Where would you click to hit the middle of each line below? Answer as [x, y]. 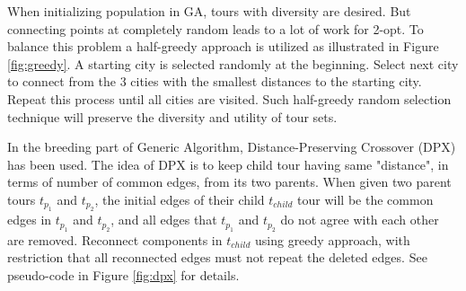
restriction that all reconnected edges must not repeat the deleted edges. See [217, 257]
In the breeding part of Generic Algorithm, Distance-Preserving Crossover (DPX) [232, 147]
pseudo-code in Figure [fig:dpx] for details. [123, 274]
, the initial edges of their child [180, 199]
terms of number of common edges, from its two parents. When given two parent [229, 182]
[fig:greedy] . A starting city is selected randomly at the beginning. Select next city [233, 63]
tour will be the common [365, 199]
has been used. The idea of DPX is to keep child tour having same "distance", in [228, 164]
